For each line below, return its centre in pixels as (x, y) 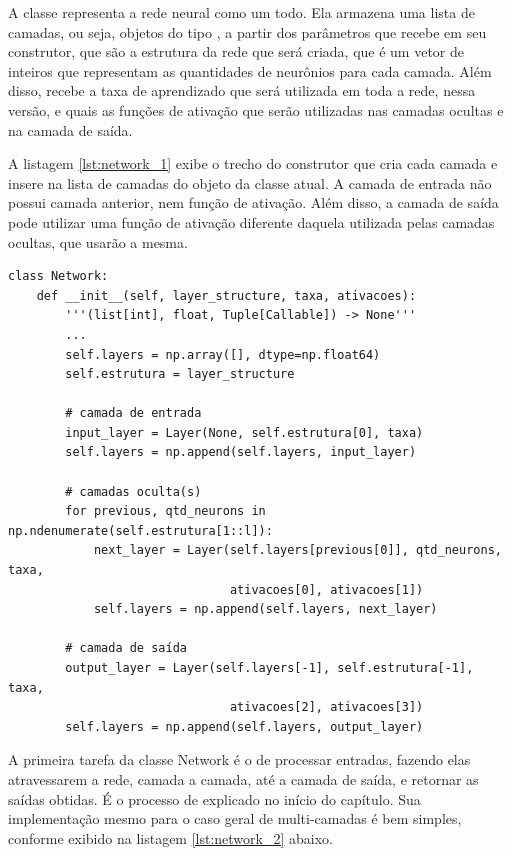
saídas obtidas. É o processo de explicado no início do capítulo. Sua (214, 798)
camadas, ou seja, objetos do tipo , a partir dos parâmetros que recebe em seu (247, 31)
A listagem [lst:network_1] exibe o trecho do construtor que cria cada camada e (253, 163)
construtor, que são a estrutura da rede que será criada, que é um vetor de (236, 51)
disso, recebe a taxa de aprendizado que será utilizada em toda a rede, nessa (242, 90)
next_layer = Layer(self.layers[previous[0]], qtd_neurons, (297, 550)
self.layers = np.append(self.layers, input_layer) (241, 452)
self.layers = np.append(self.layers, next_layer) (265, 609)
